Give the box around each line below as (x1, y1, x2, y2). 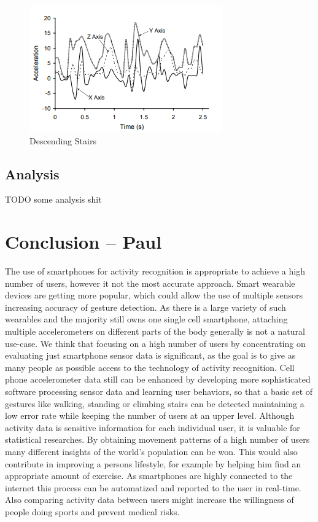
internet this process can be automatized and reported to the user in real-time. (5, 481, 301, 494)
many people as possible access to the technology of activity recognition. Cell (5, 360, 295, 373)
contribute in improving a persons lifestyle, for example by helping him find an (5, 457, 301, 470)
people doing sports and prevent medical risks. (5, 505, 180, 518)
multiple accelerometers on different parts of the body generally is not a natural (5, 325, 305, 338)
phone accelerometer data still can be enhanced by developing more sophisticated (5, 373, 311, 386)
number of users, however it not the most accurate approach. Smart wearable (5, 276, 295, 289)
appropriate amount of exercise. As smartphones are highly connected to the (5, 469, 293, 482)
